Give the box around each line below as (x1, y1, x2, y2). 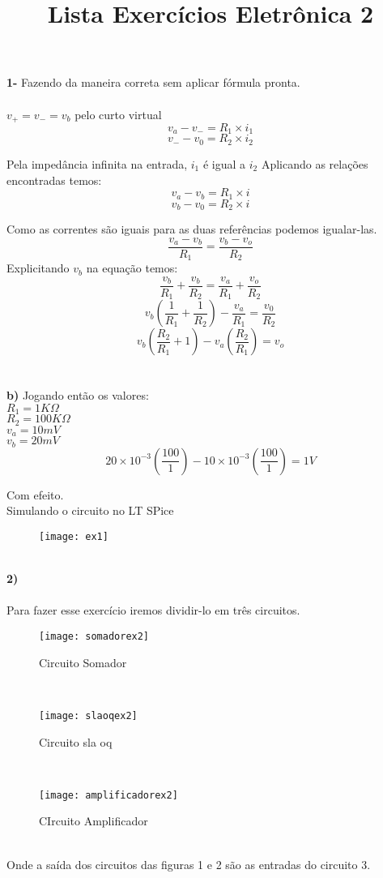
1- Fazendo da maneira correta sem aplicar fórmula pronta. (6, 74, 300, 91)
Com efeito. (6, 486, 64, 503)
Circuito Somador (39, 653, 127, 670)
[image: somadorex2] (39, 631, 150, 643)
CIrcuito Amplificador (39, 812, 148, 829)
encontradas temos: (6, 171, 102, 188)
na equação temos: (86, 259, 178, 276)
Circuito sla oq (39, 733, 113, 750)
